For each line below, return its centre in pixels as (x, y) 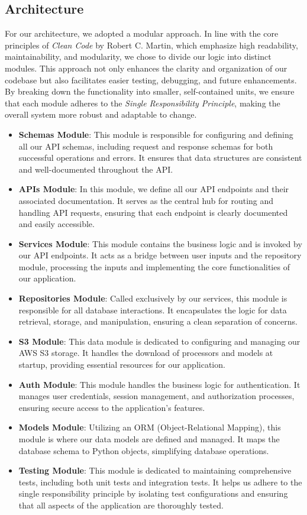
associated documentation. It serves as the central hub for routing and (146, 200)
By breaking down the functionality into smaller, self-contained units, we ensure (150, 91)
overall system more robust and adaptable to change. (101, 114)
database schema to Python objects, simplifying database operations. (144, 450)
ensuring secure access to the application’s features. (112, 407)
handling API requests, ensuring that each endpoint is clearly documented (153, 212)
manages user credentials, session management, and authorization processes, (156, 396)
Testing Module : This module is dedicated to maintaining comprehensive (155, 470)
